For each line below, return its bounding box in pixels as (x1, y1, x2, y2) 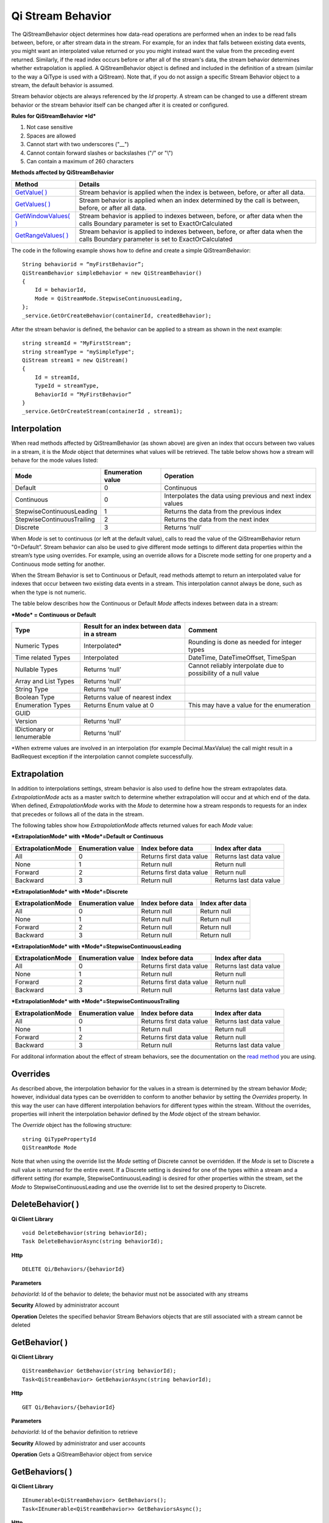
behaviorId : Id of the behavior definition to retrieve (11, 1429, 138, 1436)
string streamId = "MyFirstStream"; (22, 340, 132, 347)
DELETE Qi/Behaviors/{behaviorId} (22, 1266, 125, 1273)
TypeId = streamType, (34, 383, 100, 389)
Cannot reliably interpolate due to (188, 662, 285, 670)
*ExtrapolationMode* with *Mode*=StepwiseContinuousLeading (11, 943, 182, 950)
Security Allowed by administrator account (11, 1301, 119, 1309)
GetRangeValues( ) (15, 231, 69, 239)
